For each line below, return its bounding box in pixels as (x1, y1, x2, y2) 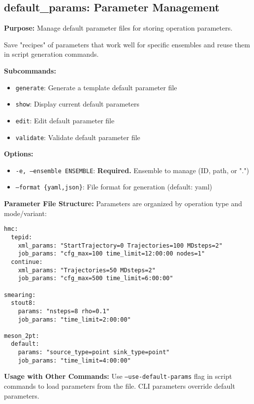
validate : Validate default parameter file (15, 132, 140, 142)
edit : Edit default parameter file (15, 115, 115, 125)
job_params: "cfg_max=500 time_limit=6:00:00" (18, 275, 173, 282)
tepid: (11, 233, 32, 241)
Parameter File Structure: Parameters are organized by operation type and (4, 198, 242, 209)
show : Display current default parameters (15, 99, 140, 109)
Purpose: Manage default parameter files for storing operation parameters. (4, 23, 233, 33)
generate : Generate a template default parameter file (15, 82, 177, 92)
